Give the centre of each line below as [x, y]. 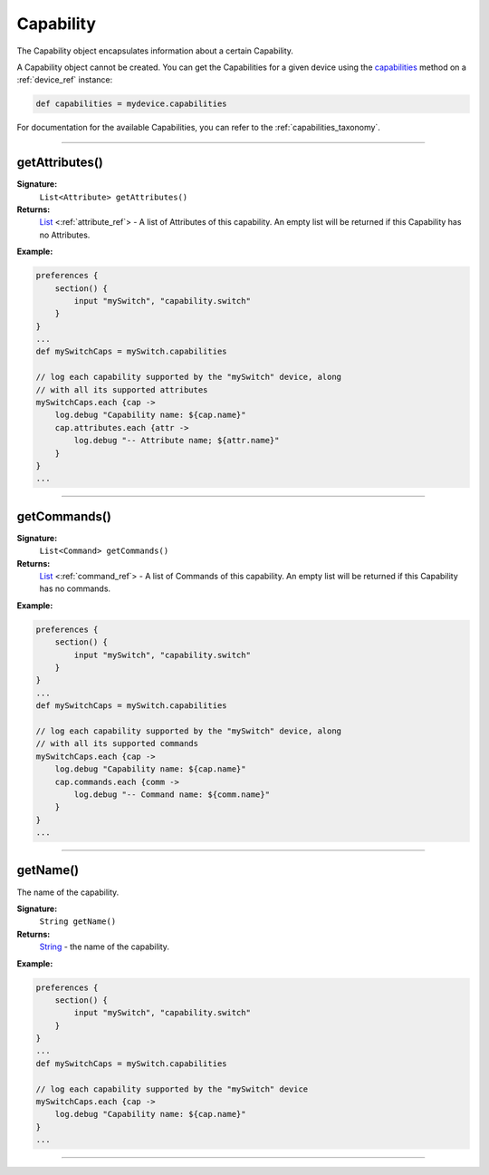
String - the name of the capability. [104, 947]
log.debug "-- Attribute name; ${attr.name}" [177, 441]
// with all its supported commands [117, 744]
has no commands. [75, 588]
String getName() [78, 922]
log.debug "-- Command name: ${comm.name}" [172, 794]
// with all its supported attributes [122, 389]
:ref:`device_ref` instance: [65, 80]
